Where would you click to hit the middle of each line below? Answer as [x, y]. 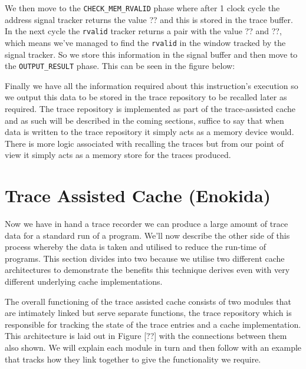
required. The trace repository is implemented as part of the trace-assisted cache [150, 108]
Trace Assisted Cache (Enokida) [138, 195]
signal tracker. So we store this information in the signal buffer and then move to [151, 54]
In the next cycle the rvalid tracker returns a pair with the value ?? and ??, [143, 31]
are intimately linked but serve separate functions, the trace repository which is [148, 313]
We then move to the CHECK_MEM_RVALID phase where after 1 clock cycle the [142, 8]
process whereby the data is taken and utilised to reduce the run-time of [136, 247]
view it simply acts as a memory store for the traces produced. [118, 155]
